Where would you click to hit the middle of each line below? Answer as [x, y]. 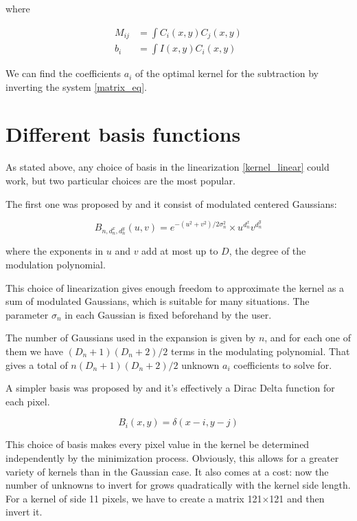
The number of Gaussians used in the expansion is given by [131, 338]
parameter [27, 314]
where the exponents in [55, 251]
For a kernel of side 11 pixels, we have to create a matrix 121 [134, 498]
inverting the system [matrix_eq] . [76, 86]
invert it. [24, 512]
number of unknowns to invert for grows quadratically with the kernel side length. [178, 485]
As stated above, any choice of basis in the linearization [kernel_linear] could [168, 167]
